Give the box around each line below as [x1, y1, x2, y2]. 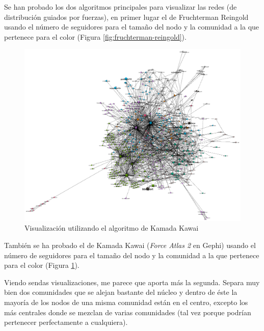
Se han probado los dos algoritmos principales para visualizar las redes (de [4, 2, 237, 12]
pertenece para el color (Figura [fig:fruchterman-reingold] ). [4, 31, 187, 42]
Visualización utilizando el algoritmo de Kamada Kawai [24, 223, 199, 233]
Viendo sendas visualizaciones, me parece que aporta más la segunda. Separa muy [4, 277, 260, 287]
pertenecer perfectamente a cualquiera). [4, 317, 128, 327]
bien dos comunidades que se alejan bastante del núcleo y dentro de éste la [4, 287, 237, 297]
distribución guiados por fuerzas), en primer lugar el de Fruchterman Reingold [4, 11, 249, 22]
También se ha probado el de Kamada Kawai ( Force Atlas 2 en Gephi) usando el [4, 240, 256, 251]
